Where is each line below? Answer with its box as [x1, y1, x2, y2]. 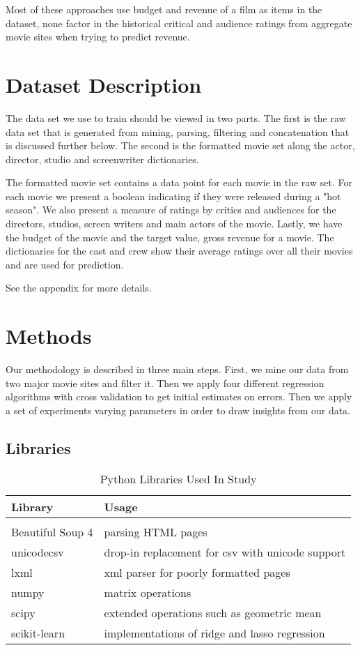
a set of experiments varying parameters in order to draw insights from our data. [6, 402, 351, 417]
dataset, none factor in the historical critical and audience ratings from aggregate [6, 15, 352, 30]
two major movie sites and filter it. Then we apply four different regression [6, 375, 324, 390]
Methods [6, 322, 92, 350]
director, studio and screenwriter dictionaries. [6, 151, 199, 166]
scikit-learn [11, 624, 65, 641]
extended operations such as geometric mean [104, 604, 322, 621]
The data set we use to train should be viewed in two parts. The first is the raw [6, 110, 346, 125]
